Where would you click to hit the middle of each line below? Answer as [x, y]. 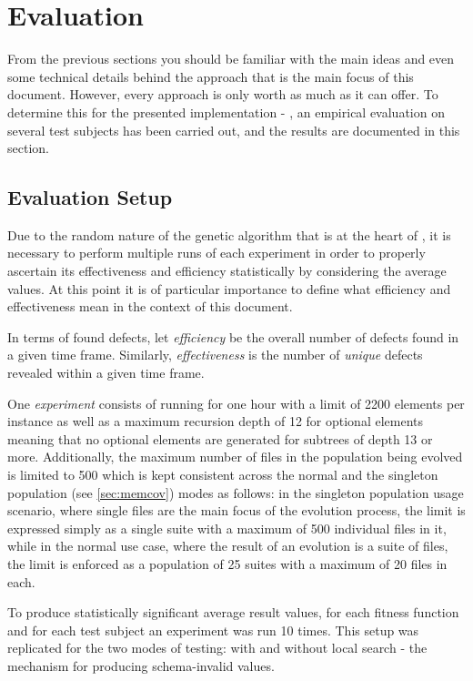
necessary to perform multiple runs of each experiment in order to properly [216, 253]
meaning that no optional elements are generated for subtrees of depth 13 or [220, 438]
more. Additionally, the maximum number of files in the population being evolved [235, 457]
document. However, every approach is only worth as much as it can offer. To [223, 94]
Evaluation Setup [90, 197]
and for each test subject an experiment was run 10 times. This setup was [213, 630]
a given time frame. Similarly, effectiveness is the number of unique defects [215, 355]
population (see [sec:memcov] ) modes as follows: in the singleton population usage [236, 492]
